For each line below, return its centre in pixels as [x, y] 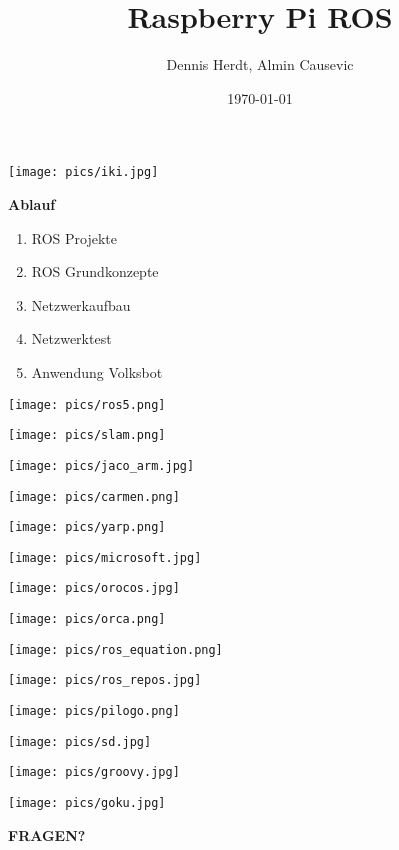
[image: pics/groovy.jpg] [94, 772]
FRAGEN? [47, 834]
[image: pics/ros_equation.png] [115, 649]
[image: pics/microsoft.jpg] [105, 557]
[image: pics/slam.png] [87, 435]
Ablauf [32, 203]
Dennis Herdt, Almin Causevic [260, 64]
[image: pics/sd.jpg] [80, 741]
